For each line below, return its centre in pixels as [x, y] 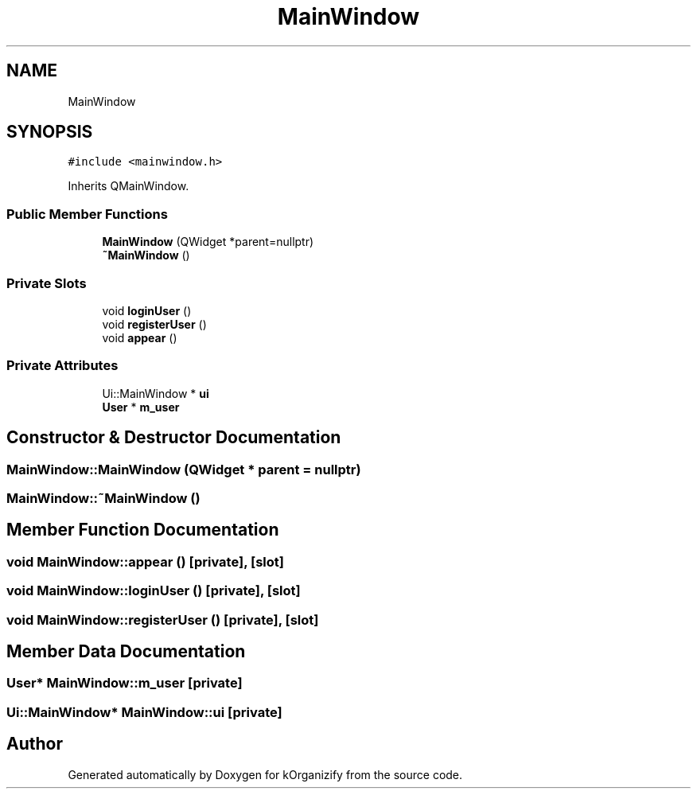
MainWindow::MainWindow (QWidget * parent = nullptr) [184, 469]
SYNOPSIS [50, 132]
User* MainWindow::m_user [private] [125, 683]
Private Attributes [62, 366]
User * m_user [141, 407]
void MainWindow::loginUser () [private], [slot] [154, 591]
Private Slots [47, 283]
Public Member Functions [87, 214]
